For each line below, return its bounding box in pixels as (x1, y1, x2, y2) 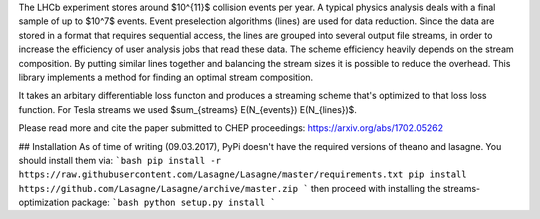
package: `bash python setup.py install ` (71, 196, 276, 209)
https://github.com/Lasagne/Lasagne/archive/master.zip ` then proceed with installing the (18, 182, 441, 194)
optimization (18, 196, 70, 209)
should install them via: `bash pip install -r (18, 154, 222, 166)
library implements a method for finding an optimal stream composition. (18, 71, 314, 83)
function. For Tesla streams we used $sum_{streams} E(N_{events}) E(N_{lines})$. (18, 103, 357, 115)
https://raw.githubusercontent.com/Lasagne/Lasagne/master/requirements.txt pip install (18, 169, 467, 180)
